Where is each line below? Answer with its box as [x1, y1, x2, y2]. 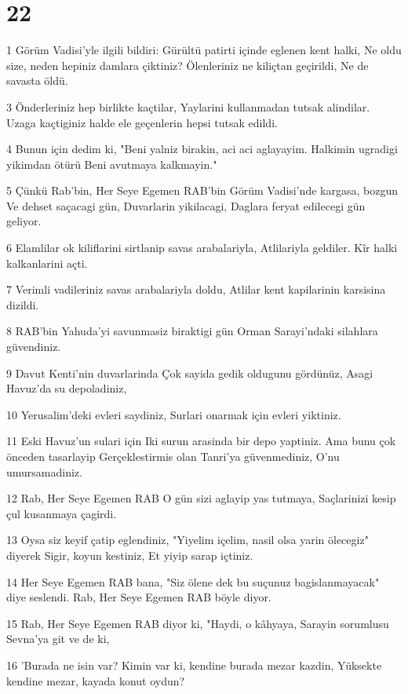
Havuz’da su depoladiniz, [6, 380, 127, 396]
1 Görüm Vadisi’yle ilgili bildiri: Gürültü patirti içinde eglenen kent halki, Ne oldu [6, 42, 402, 58]
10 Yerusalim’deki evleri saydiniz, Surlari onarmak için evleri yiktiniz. [6, 406, 341, 422]
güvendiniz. [6, 338, 61, 355]
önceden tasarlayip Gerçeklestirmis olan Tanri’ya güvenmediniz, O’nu [6, 448, 340, 464]
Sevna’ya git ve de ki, [6, 630, 110, 647]
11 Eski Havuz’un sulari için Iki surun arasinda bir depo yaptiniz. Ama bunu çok [6, 433, 396, 449]
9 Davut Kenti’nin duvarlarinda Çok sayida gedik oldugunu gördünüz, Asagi [6, 364, 373, 381]
